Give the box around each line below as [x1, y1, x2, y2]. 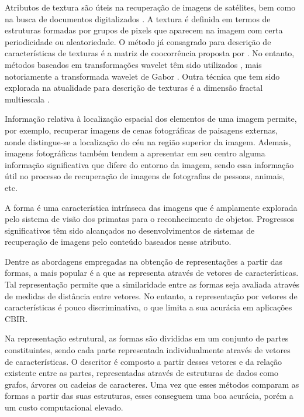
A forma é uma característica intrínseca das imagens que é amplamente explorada [5, 201, 298, 213]
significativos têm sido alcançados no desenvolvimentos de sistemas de [5, 224, 255, 236]
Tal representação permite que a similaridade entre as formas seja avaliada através [5, 278, 299, 290]
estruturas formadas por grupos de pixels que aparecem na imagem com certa [5, 24, 283, 36]
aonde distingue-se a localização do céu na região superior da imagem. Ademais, [5, 135, 291, 148]
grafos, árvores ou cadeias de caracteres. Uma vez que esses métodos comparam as [5, 378, 299, 390]
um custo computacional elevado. [5, 401, 123, 413]
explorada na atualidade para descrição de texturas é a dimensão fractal [5, 81, 263, 94]
